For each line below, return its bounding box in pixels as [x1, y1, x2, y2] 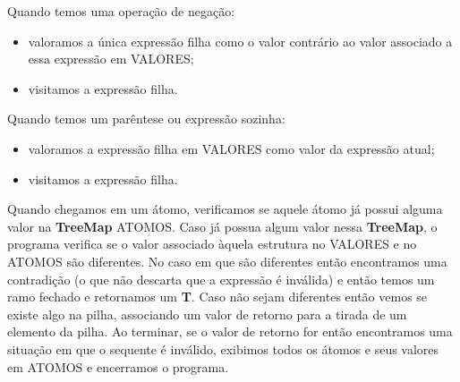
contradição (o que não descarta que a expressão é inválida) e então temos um [7, 269, 435, 288]
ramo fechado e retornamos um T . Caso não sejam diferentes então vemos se [7, 287, 428, 306]
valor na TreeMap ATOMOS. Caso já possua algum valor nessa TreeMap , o [7, 216, 438, 235]
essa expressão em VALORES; [28, 49, 194, 68]
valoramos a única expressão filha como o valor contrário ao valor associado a [28, 31, 453, 50]
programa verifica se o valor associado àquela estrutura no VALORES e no [7, 234, 417, 253]
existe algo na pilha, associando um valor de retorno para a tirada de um [7, 304, 407, 323]
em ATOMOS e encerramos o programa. [7, 357, 229, 376]
